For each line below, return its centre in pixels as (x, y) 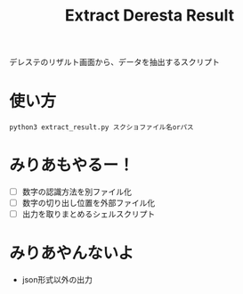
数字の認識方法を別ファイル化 (77, 192)
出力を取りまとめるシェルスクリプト (89, 214)
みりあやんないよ (72, 253)
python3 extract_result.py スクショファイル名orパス (101, 127)
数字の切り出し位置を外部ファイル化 (89, 203)
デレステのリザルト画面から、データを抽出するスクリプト (114, 62)
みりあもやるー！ (72, 165)
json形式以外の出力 (57, 280)
